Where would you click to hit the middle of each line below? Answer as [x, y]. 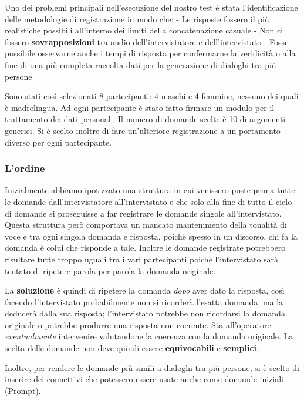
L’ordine [25, 168]
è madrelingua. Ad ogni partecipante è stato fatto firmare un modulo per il [140, 107]
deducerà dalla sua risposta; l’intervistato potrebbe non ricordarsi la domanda [145, 313]
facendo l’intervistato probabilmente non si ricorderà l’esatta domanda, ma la [144, 301]
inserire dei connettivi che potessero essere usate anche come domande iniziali [144, 379]
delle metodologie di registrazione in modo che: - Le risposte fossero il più [137, 18]
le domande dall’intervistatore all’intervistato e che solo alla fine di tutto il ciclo [148, 201]
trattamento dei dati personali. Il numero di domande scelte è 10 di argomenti [145, 119]
